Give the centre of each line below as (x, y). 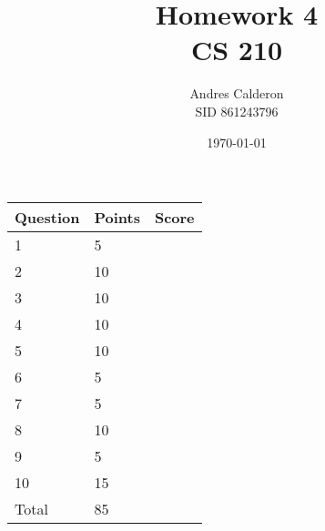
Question (47, 218)
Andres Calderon (237, 93)
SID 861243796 (237, 111)
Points (117, 218)
